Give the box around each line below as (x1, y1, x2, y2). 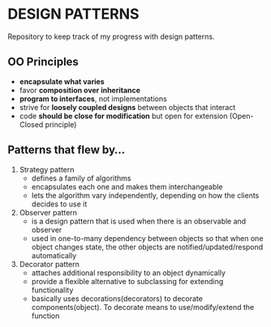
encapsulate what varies (19, 76, 105, 86)
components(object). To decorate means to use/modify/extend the (31, 302, 255, 312)
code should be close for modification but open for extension (19, 111, 228, 121)
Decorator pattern (19, 259, 80, 269)
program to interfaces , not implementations (19, 94, 167, 104)
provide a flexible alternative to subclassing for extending (31, 276, 224, 286)
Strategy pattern (19, 164, 75, 174)
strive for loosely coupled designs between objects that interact (19, 102, 236, 112)
